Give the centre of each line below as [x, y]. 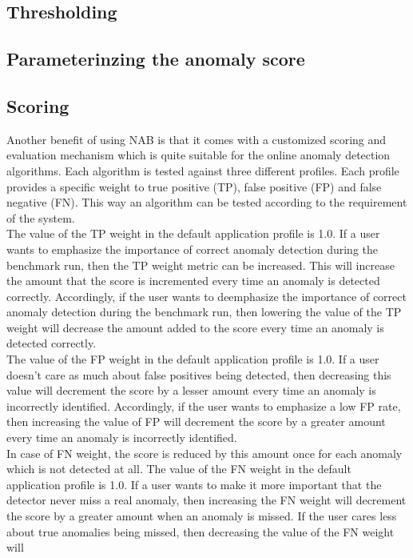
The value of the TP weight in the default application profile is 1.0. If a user [193, 233]
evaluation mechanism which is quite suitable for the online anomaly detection [199, 155]
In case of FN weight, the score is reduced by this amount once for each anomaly [205, 453]
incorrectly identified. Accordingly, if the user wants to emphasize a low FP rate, [204, 405]
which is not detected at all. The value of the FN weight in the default [179, 469]
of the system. [41, 217]
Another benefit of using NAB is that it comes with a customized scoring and [197, 139]
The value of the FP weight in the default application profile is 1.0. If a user [193, 359]
